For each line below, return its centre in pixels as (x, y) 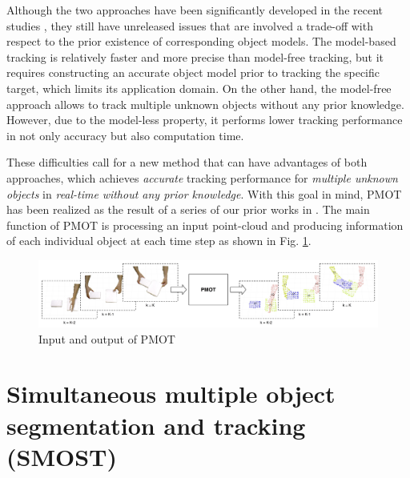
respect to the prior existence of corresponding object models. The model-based (201, 41)
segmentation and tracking (156, 425)
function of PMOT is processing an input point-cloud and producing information (205, 225)
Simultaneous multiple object (171, 394)
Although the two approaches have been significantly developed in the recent (195, 10)
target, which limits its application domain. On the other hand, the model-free (199, 88)
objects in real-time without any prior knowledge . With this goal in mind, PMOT (204, 193)
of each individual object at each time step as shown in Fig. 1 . (159, 241)
